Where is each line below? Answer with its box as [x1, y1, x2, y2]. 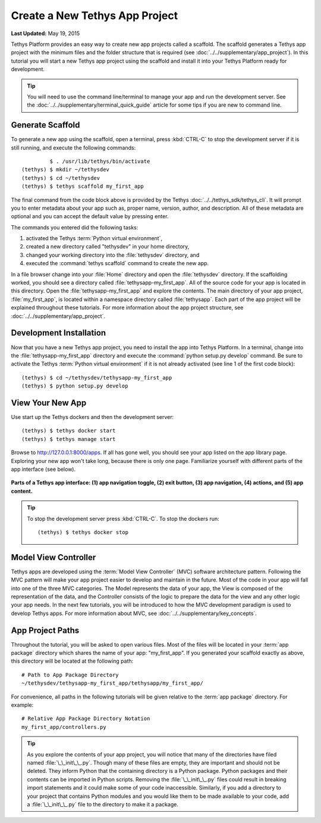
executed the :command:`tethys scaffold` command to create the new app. [26, 260, 209, 267]
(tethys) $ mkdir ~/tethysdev [21, 166, 110, 173]
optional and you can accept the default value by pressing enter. [11, 213, 169, 220]
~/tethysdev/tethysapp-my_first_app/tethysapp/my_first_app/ [21, 680, 203, 687]
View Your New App [11, 397, 87, 408]
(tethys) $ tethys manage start [21, 436, 116, 442]
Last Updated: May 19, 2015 [11, 30, 80, 37]
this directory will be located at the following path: [11, 657, 134, 664]
